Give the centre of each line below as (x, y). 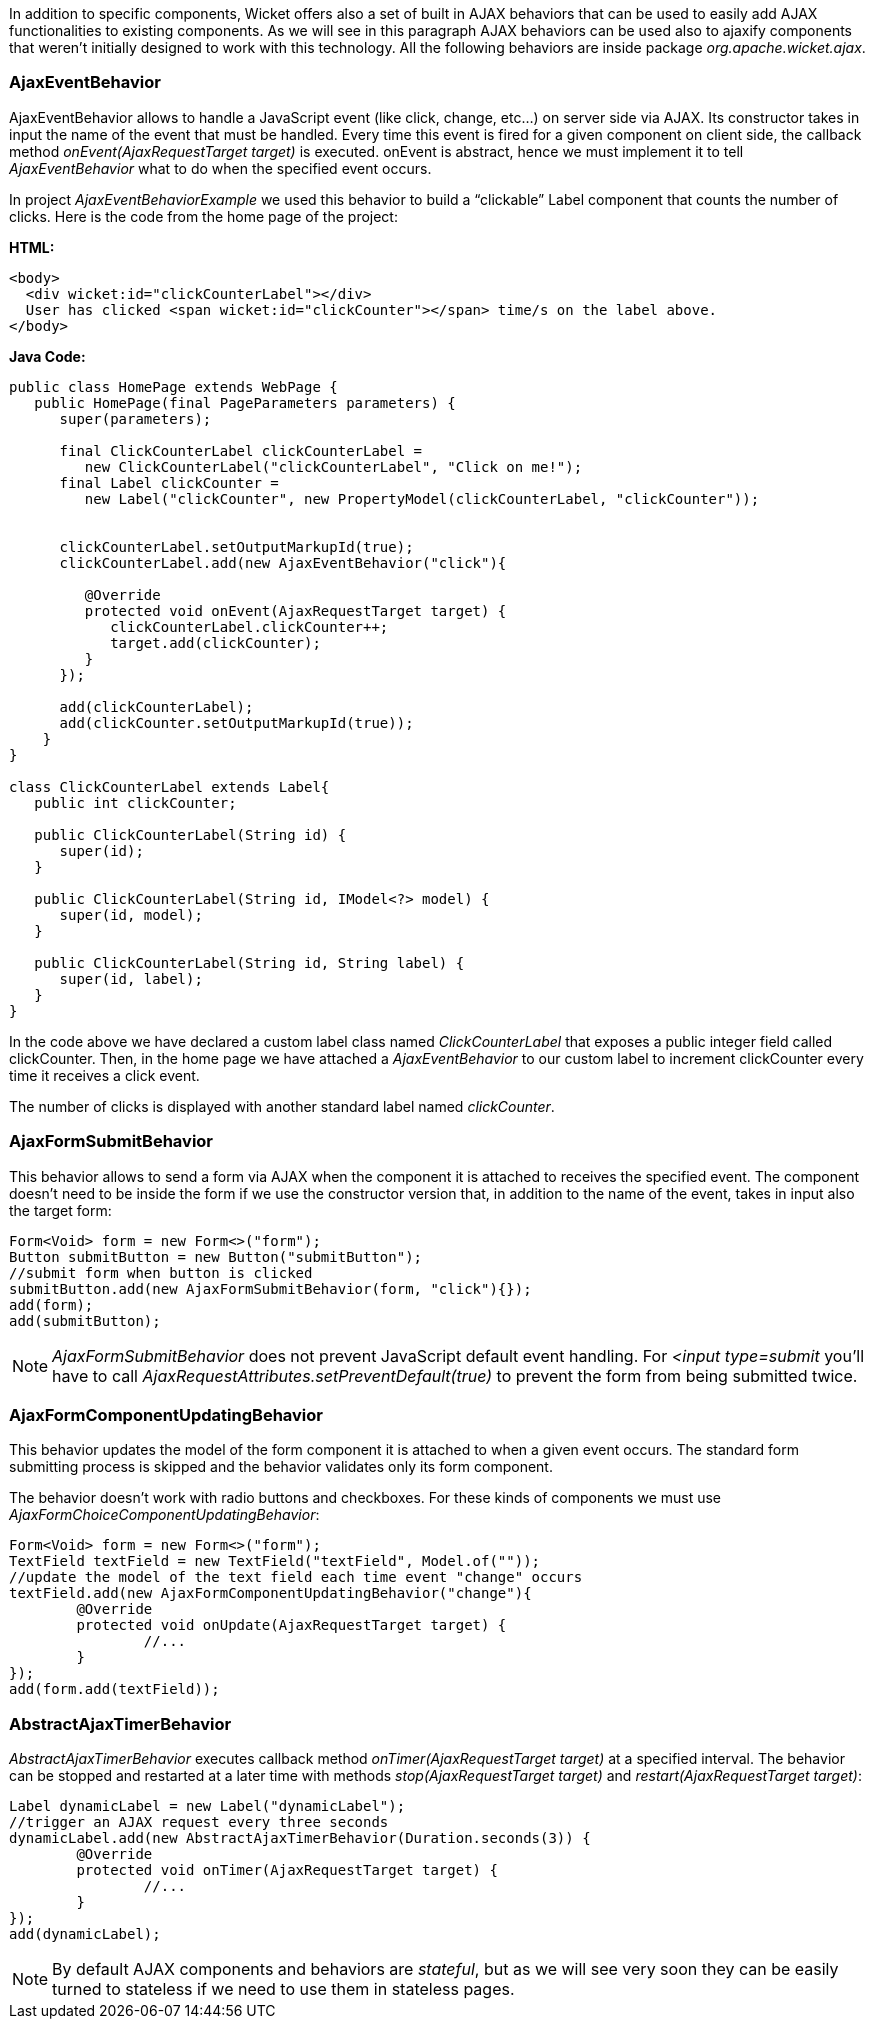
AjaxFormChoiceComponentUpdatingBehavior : (164, 1515)
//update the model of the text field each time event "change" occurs (296, 1577)
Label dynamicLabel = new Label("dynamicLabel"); (207, 1806)
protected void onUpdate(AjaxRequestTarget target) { (291, 1625)
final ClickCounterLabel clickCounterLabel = (241, 450)
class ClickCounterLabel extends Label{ (169, 786)
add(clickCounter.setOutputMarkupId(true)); (236, 722)
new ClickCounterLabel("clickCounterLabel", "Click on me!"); (333, 466)
